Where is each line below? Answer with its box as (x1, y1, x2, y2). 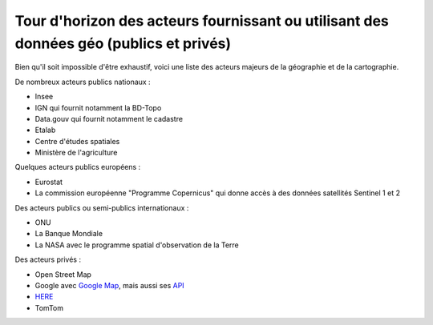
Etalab (34, 125, 56, 135)
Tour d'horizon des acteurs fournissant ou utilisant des (14, 12, 389, 30)
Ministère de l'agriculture (34, 148, 118, 158)
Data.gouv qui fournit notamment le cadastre (34, 114, 184, 123)
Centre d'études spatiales (34, 136, 120, 146)
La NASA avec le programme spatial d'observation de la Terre (34, 240, 240, 250)
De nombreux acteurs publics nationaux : (14, 77, 152, 86)
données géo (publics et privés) (14, 34, 232, 52)
